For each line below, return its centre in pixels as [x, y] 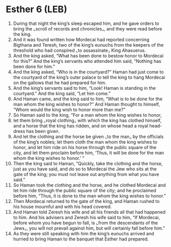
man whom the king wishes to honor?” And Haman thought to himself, [86, 104]
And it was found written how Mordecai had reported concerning [81, 40]
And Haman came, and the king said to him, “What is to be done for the [88, 99]
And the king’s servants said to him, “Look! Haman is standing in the [84, 88]
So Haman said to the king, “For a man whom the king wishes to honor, [87, 115]
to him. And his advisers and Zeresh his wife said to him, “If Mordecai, [87, 217]
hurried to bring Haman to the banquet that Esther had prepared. [81, 239]
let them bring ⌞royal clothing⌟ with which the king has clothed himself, [87, 120]
